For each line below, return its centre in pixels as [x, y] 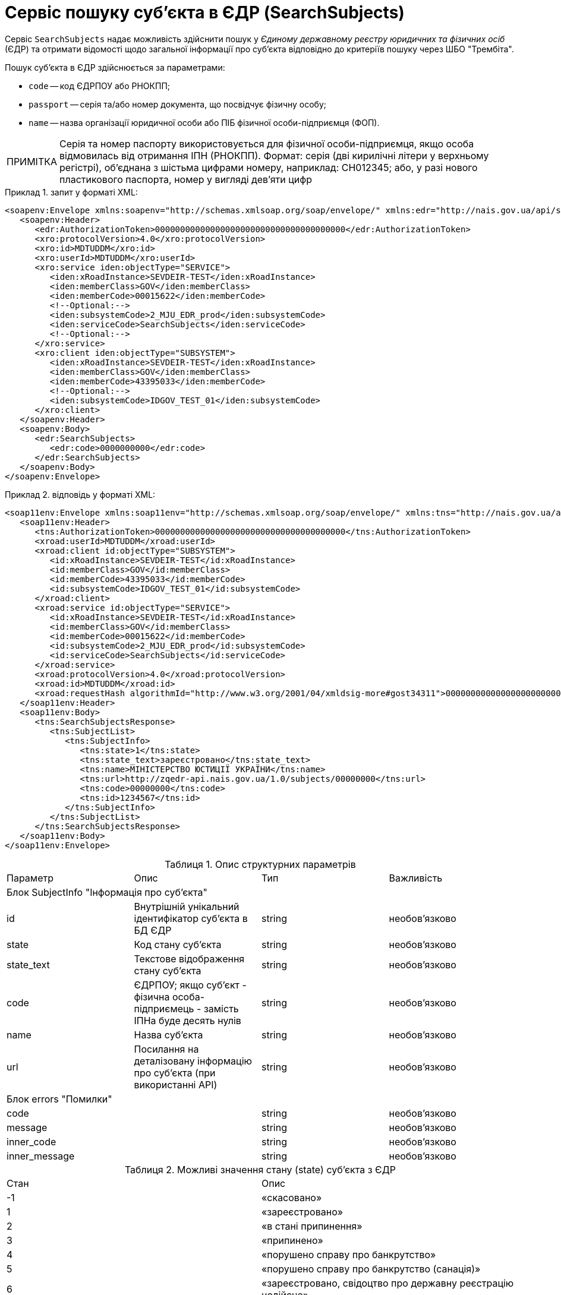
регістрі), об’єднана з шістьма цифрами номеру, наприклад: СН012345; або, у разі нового [269, 167]
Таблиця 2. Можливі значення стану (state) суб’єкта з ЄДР [260, 1169]
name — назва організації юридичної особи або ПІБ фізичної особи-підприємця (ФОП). [204, 122]
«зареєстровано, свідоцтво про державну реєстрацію [388, 1283]
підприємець [164, 1008]
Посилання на [166, 1049]
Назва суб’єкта [168, 1035]
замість [221, 1008]
